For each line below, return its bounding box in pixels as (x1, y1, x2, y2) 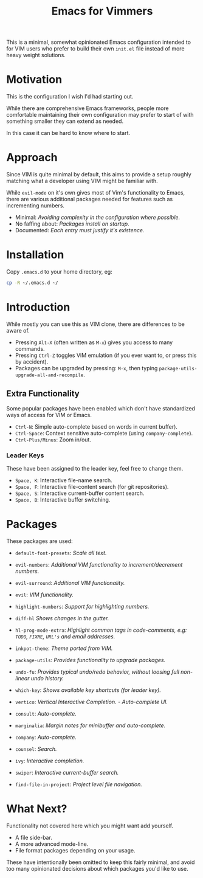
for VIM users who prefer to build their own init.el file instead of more (6, 45, 185, 52)
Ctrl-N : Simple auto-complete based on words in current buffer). (15, 423, 178, 430)
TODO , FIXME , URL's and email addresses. (15, 632, 115, 640)
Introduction (6, 300, 71, 314)
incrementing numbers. (6, 202, 65, 209)
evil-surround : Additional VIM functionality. (15, 579, 125, 586)
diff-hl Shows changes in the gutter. (15, 614, 109, 621)
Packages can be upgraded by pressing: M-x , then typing (15, 364, 158, 372)
